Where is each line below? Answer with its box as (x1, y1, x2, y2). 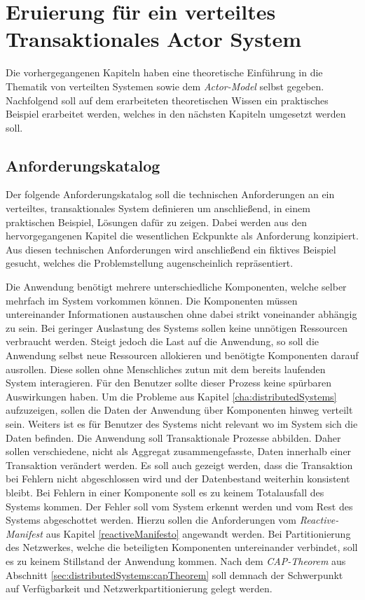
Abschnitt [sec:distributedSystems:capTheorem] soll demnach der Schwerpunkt (6, 567, 343, 582)
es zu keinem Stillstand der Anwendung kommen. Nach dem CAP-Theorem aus (6, 553, 346, 568)
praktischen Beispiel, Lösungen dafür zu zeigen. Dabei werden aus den (6, 214, 307, 229)
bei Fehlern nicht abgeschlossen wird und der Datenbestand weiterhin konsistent (6, 471, 350, 486)
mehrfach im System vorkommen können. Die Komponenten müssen (6, 293, 298, 307)
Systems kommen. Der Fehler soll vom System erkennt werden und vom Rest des (6, 498, 353, 513)
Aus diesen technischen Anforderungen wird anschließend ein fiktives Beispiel (6, 242, 336, 256)
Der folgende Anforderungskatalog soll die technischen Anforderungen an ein (6, 187, 335, 202)
